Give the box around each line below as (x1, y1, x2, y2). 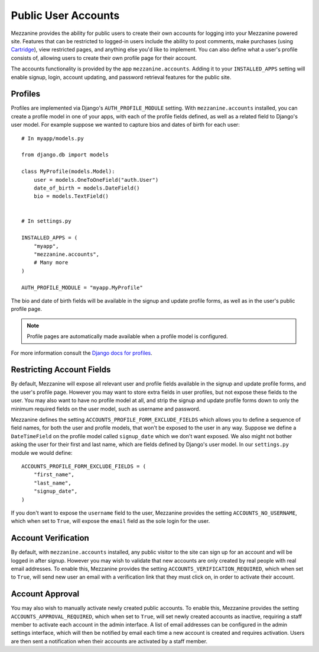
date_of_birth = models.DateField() (33, 184, 140, 191)
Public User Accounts (11, 9, 120, 22)
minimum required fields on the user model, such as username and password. (11, 405, 201, 412)
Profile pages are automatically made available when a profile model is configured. (27, 333, 228, 340)
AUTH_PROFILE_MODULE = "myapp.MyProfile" (21, 284, 143, 291)
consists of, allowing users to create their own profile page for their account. (11, 54, 197, 62)
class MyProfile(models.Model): (21, 168, 115, 175)
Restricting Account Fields (11, 365, 111, 375)
